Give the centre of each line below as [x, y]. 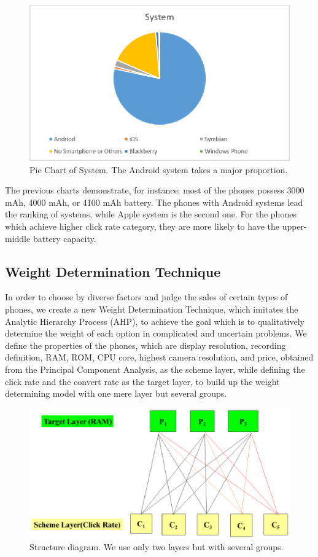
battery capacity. [64, 238]
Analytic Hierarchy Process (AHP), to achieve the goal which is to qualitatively [155, 321]
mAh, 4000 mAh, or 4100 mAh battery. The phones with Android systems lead [154, 202]
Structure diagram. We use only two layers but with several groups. [157, 547]
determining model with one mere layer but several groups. [116, 393]
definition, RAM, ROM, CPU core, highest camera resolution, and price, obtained [159, 357]
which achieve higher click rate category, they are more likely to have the [142, 226]
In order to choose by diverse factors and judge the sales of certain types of [146, 297]
